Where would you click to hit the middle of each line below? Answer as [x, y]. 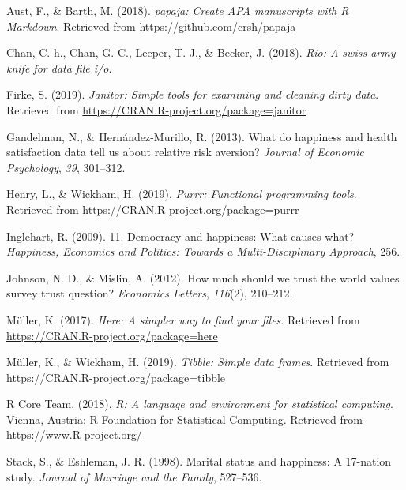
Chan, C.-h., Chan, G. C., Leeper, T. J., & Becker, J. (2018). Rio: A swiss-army [201, 52]
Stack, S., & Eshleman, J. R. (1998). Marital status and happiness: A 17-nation [199, 461]
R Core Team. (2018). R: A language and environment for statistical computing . [200, 404]
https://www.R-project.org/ [74, 434]
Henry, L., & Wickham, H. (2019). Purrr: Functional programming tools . [182, 194]
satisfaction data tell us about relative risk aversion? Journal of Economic [185, 152]
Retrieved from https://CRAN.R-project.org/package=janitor [156, 109]
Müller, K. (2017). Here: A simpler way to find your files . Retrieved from [183, 319]
